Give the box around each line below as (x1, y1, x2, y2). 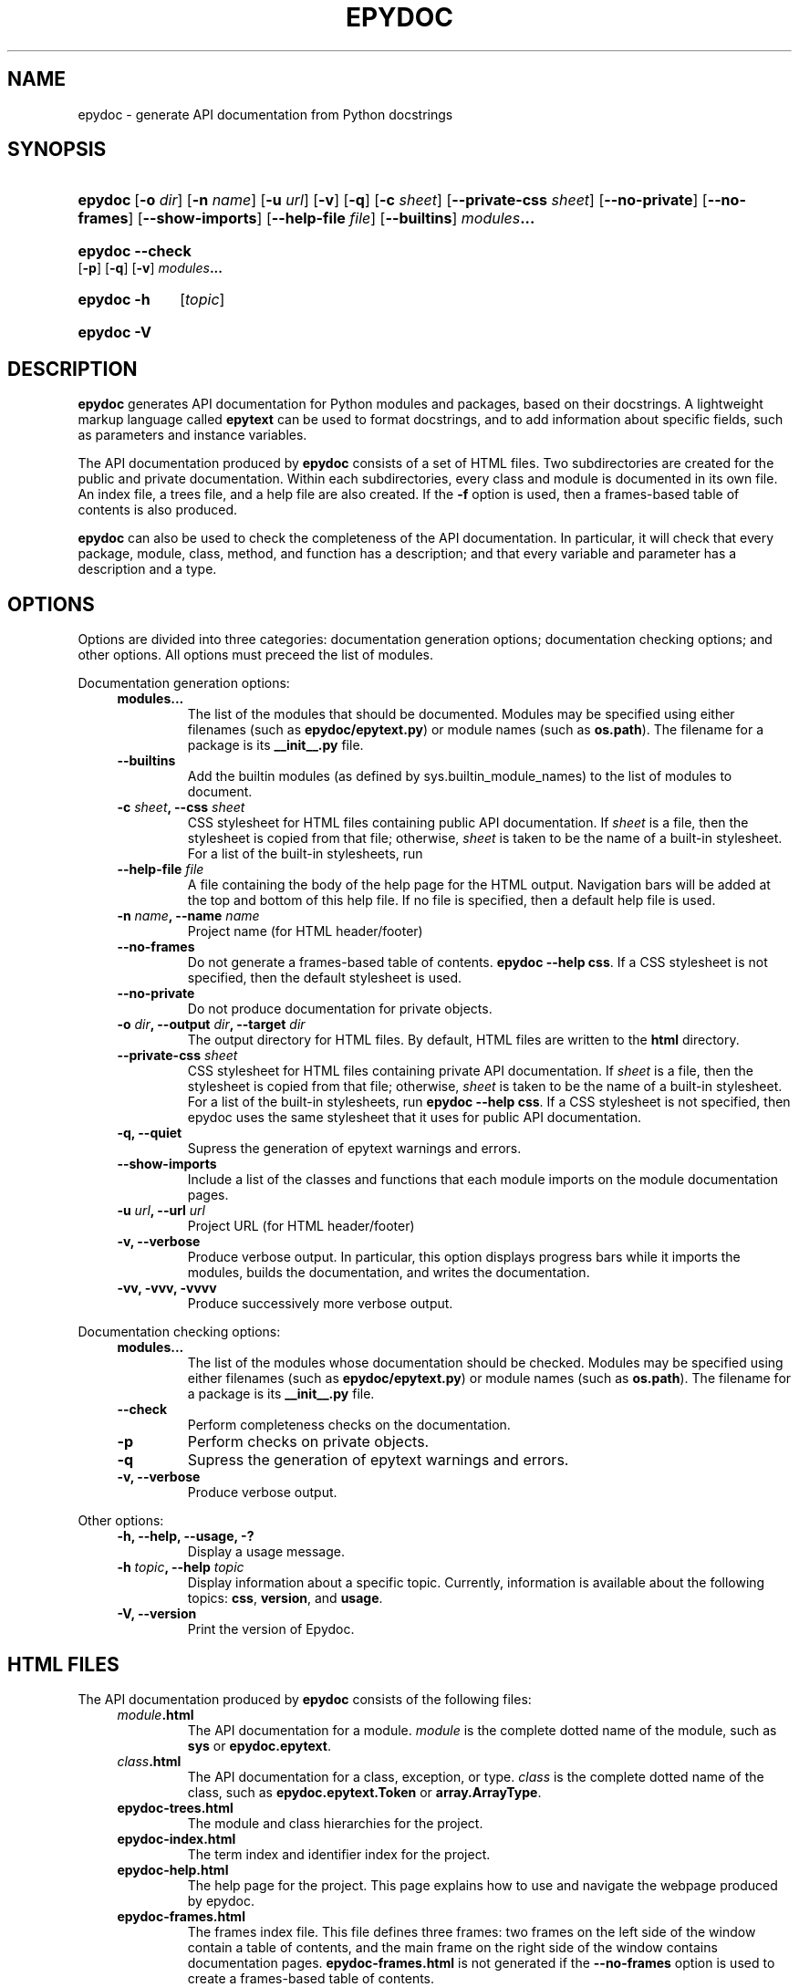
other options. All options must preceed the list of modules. (78, 647, 433, 663)
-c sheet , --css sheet (117, 799, 245, 816)
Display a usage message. (187, 1544, 345, 1560)
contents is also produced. (78, 502, 238, 518)
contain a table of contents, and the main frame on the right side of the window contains (187, 1939, 718, 1955)
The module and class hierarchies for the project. (187, 1815, 483, 1831)
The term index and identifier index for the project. (187, 1846, 491, 1862)
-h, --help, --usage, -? (117, 1528, 254, 1545)
